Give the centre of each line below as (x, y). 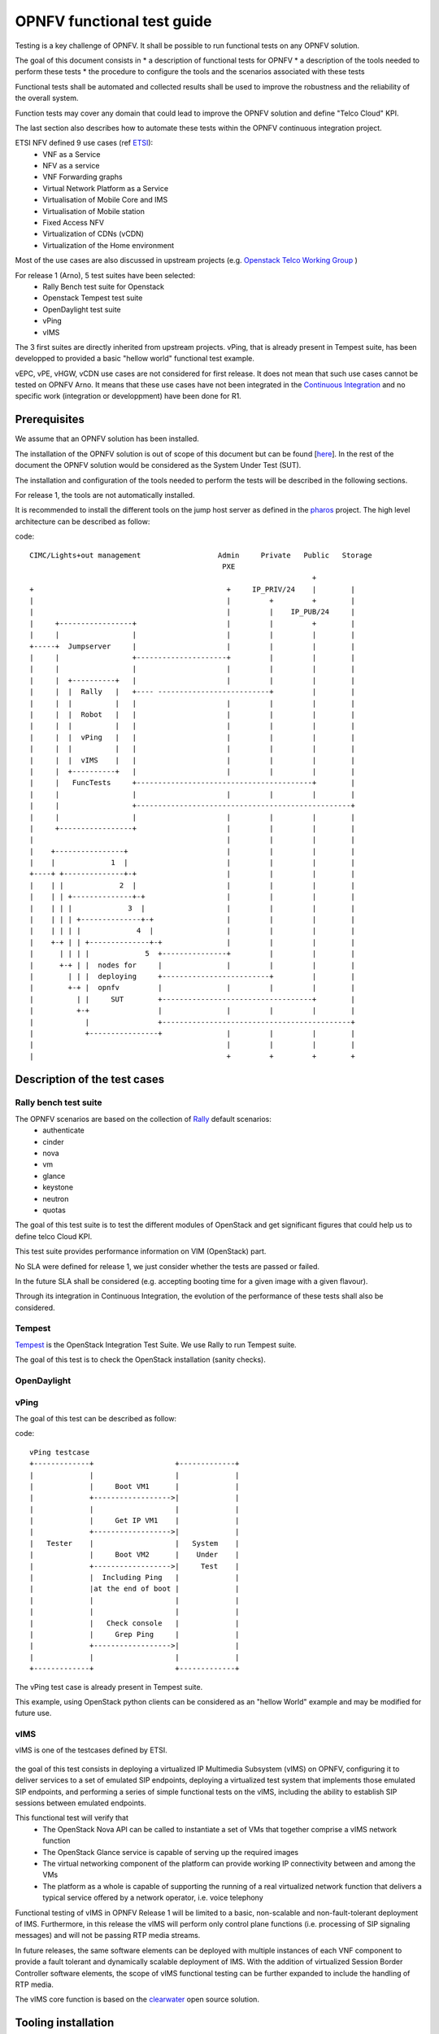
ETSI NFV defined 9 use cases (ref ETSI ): (84, 143)
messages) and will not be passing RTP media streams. (108, 1936)
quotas (54, 1210)
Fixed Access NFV (74, 223)
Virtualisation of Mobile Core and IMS (105, 200)
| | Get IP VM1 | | (135, 1521)
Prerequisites (50, 419)
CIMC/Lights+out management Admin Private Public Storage (201, 555)
